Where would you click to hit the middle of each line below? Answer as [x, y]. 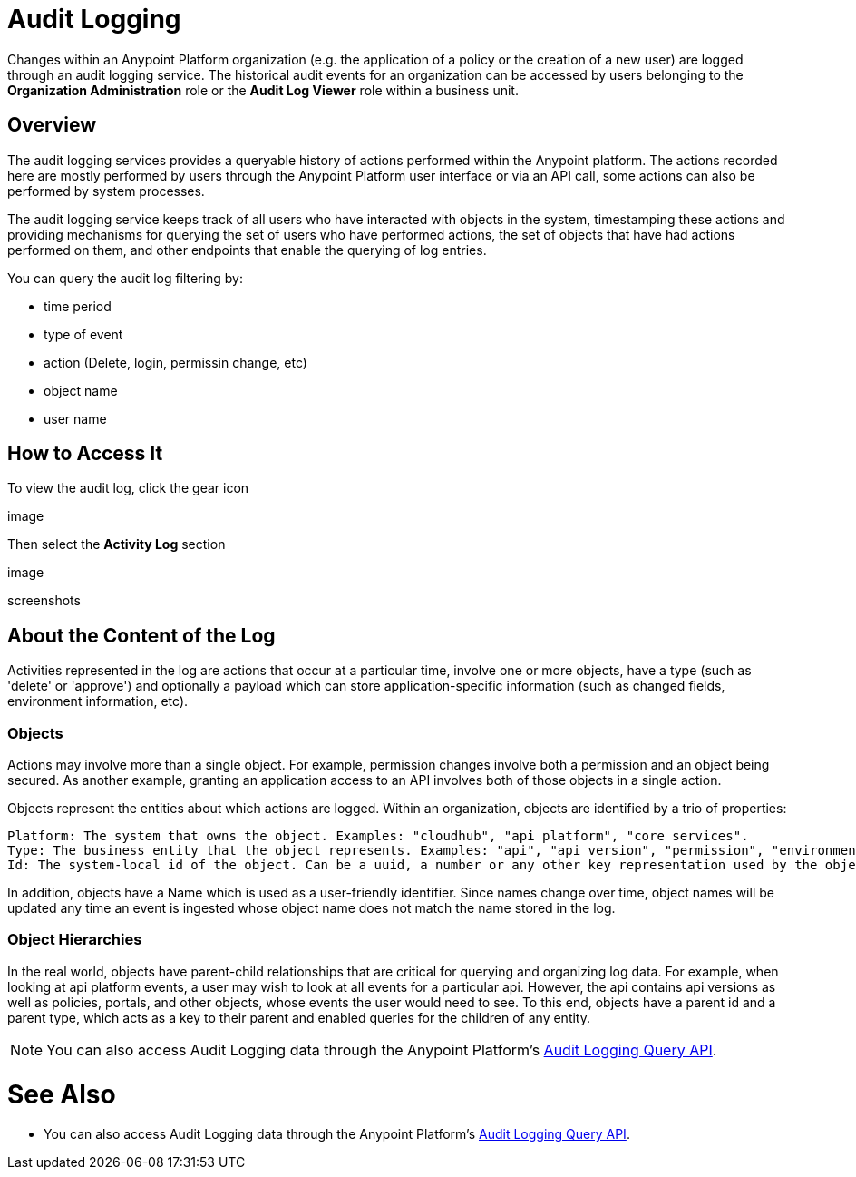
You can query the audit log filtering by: [126, 278]
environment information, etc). [98, 701]
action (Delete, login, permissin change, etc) [175, 362]
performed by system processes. [106, 191]
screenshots [44, 601]
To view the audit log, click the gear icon [128, 488]
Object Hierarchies [75, 940]
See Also [62, 1094]
